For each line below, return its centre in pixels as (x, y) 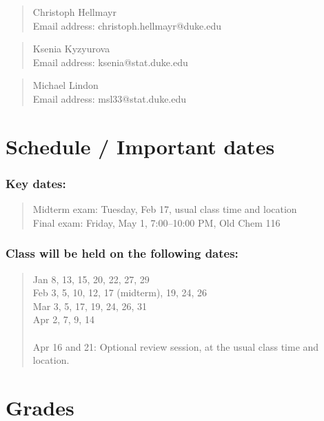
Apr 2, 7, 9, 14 (63, 319)
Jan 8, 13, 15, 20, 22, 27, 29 (91, 279)
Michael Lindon (65, 85)
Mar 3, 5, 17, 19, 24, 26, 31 (90, 306)
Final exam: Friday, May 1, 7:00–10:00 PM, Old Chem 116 (156, 222)
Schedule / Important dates (140, 146)
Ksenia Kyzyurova (71, 49)
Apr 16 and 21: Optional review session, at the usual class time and (176, 346)
